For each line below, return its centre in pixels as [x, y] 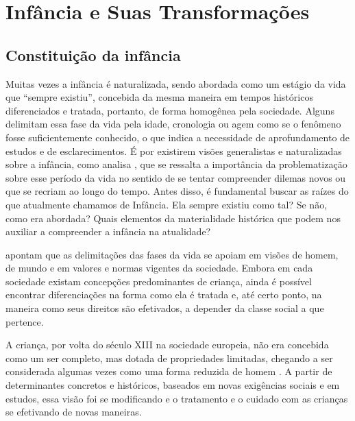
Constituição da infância [93, 55]
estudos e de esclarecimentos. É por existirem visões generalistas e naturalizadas [174, 151]
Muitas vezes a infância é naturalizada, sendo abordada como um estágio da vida [176, 83]
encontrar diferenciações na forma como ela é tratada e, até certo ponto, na [164, 294]
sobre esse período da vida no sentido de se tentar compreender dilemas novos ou [176, 177]
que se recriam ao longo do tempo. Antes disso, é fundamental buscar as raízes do [177, 191]
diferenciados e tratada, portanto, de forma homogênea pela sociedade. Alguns [170, 110]
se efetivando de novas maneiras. [74, 412]
